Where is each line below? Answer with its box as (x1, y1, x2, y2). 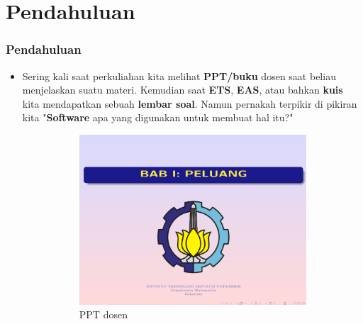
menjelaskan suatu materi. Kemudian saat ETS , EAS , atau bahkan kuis (22, 82, 343, 97)
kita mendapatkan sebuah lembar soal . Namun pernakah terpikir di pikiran (22, 96, 357, 111)
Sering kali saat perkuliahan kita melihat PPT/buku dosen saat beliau (22, 68, 336, 83)
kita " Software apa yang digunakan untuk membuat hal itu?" (22, 110, 294, 125)
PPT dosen (79, 307, 128, 322)
